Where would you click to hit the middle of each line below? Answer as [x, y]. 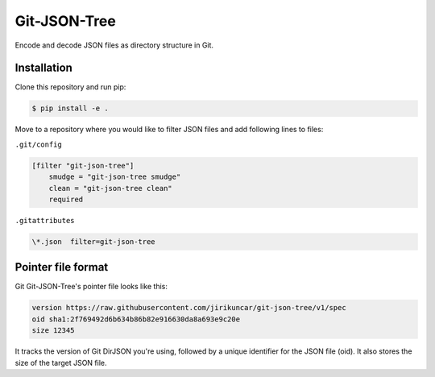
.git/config [38, 144]
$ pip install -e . [70, 108]
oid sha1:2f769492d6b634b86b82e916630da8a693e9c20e [136, 319]
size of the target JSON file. [61, 362]
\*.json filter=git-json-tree [94, 241]
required [66, 199]
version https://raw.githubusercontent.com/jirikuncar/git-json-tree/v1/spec [189, 308]
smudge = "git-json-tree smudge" [115, 177]
